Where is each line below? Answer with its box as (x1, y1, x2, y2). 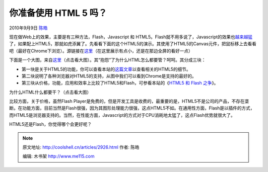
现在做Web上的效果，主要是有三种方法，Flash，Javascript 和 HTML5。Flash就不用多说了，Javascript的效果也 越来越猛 (9, 34, 253, 40)
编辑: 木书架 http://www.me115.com (22, 153, 95, 159)
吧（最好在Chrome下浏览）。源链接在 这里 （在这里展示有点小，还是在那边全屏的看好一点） (9, 48, 193, 54)
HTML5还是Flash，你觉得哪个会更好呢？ (9, 121, 92, 127)
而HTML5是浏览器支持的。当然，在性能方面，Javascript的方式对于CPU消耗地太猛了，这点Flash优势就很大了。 (9, 112, 235, 118)
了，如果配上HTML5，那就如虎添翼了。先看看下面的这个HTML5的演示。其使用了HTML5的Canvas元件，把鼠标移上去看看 (9, 41, 257, 47)
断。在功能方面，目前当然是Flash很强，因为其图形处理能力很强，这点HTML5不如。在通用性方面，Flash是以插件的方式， (9, 105, 255, 111)
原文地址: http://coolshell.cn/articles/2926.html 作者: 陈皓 (22, 144, 139, 150)
